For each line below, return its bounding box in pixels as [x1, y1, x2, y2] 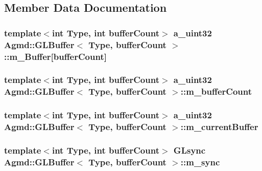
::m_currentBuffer [180, 120, 258, 133]
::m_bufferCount [180, 85, 252, 98]
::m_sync [180, 155, 220, 168]
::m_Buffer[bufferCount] [4, 50, 107, 62]
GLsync [173, 143, 206, 156]
